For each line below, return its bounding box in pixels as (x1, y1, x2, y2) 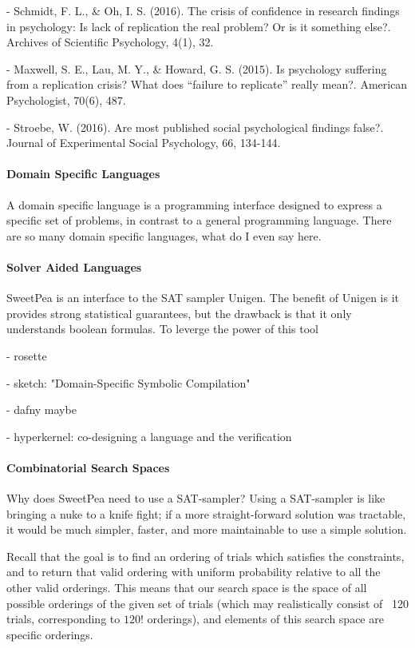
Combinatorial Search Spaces (6, 459, 170, 475)
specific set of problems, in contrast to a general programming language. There (6, 212, 392, 229)
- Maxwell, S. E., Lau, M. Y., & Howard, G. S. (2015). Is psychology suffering (6, 60, 387, 77)
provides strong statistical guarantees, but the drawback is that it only (6, 304, 352, 321)
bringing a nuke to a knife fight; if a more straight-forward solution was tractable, (6, 505, 406, 522)
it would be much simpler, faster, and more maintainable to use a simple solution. (6, 521, 407, 538)
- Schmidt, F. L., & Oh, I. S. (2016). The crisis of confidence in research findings (6, 2, 400, 18)
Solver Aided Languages (6, 258, 142, 275)
